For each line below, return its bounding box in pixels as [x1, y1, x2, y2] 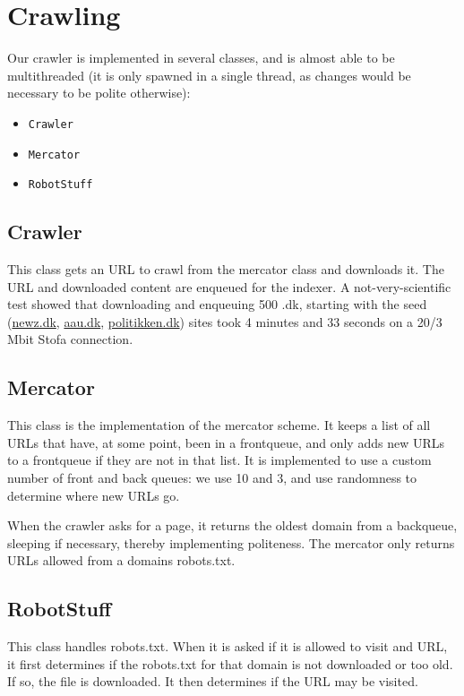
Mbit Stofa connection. [7, 330, 133, 348]
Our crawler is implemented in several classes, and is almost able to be [7, 48, 395, 67]
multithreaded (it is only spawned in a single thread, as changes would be [7, 65, 411, 84]
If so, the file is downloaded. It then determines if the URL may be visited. [7, 672, 418, 691]
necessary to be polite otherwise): [7, 83, 191, 102]
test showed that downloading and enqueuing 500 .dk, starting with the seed [7, 295, 427, 314]
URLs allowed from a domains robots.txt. [7, 551, 236, 570]
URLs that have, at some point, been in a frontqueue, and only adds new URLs [7, 433, 445, 451]
